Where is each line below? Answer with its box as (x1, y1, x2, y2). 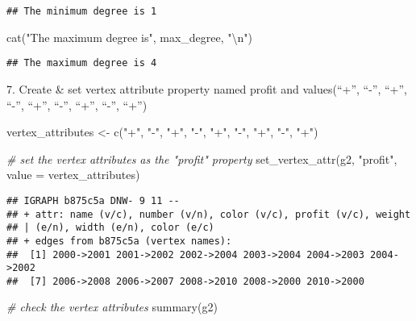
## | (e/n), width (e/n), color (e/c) (6, 222, 214, 234)
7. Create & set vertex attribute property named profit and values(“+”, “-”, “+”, (6, 80, 407, 97)
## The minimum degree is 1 (6, 6, 157, 17)
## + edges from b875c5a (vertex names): (6, 235, 232, 247)
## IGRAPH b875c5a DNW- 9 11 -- (6, 194, 180, 206)
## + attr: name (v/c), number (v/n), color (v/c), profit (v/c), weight (6, 208, 411, 220)
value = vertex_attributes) (6, 166, 140, 183)
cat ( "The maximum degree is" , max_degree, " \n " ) (6, 28, 253, 45)
